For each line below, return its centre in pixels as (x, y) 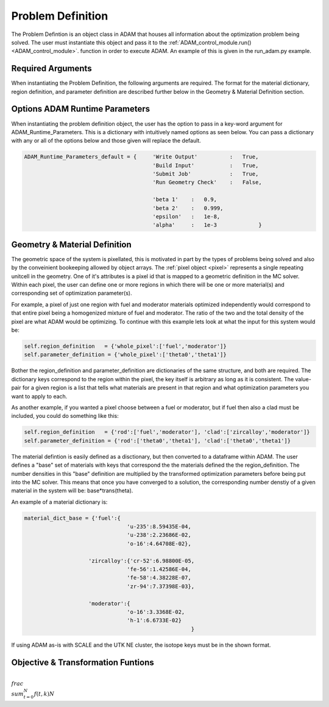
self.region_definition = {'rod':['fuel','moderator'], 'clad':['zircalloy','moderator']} (167, 432)
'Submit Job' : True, (206, 174)
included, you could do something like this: (65, 416)
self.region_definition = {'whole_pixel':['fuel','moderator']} (125, 346)
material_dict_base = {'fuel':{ (73, 518)
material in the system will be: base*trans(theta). (72, 490)
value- (303, 379)
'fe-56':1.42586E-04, (159, 569)
